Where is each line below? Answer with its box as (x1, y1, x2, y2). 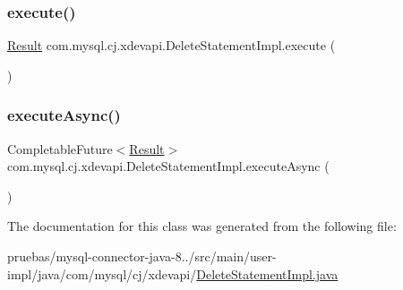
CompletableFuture (7, 139, 113, 158)
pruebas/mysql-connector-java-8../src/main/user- (7, 247, 277, 265)
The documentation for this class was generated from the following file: (7, 217, 397, 235)
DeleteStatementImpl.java (196, 264, 339, 283)
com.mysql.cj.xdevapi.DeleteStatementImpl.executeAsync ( (7, 157, 330, 175)
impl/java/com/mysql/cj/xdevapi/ (7, 264, 197, 283)
